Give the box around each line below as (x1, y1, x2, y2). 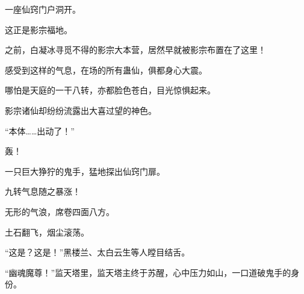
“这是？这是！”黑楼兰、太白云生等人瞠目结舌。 (5, 246, 190, 258)
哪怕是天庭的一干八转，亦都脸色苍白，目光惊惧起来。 (5, 84, 216, 96)
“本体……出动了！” (5, 124, 75, 137)
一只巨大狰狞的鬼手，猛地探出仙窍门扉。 (5, 164, 165, 177)
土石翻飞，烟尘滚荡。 (5, 225, 89, 238)
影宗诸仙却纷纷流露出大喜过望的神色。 (5, 104, 157, 116)
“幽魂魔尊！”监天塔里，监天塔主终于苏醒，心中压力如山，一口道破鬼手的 (5, 266, 291, 278)
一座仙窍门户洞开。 (5, 3, 81, 15)
